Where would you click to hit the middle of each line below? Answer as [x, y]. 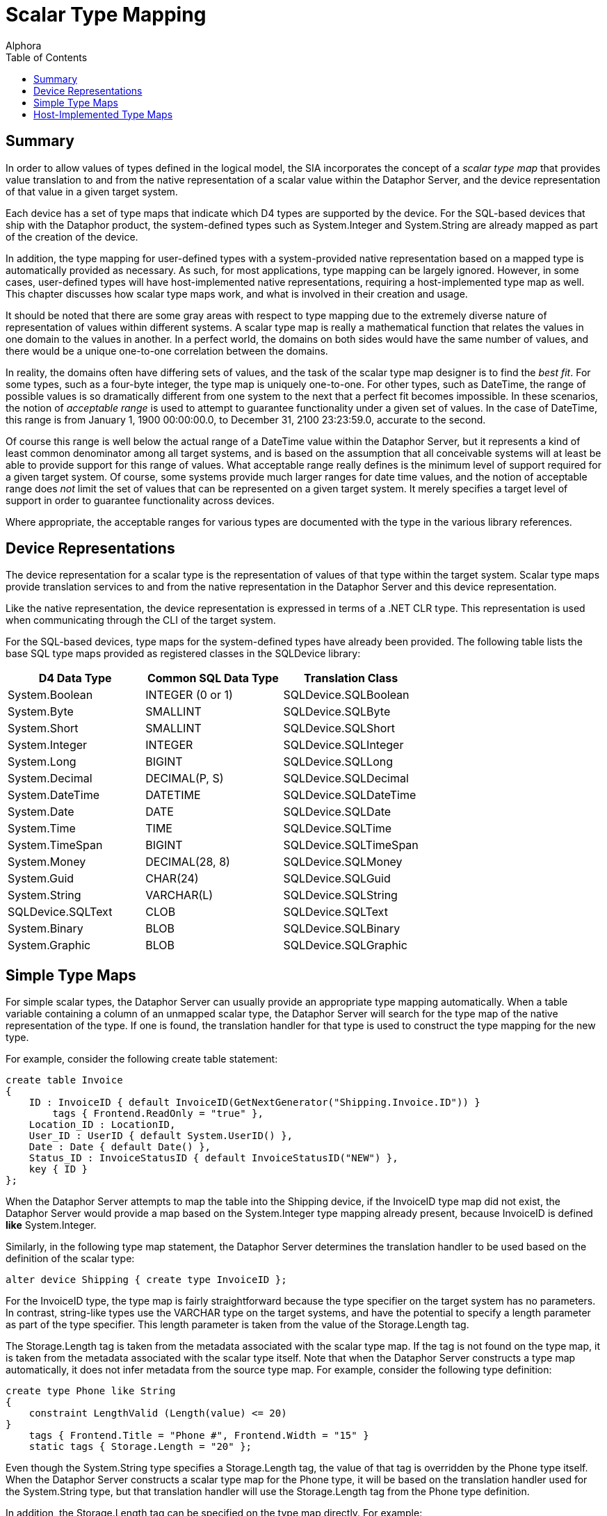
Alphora [24, 45]
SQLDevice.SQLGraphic [345, 945]
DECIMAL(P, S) [185, 779]
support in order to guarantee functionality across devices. [140, 500]
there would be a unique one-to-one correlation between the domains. [167, 350]
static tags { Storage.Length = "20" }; [140, 1447]
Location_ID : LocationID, [102, 1125]
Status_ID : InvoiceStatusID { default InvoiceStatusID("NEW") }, [213, 1158]
